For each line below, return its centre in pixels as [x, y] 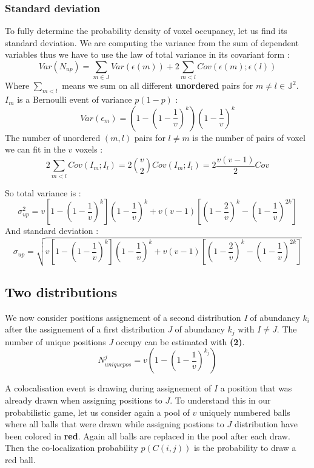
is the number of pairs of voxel [249, 137]
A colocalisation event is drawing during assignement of [108, 388]
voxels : [89, 149]
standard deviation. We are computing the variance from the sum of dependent [152, 42]
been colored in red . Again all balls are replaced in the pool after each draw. [148, 435]
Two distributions [61, 291]
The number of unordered [53, 137]
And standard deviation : [52, 231]
